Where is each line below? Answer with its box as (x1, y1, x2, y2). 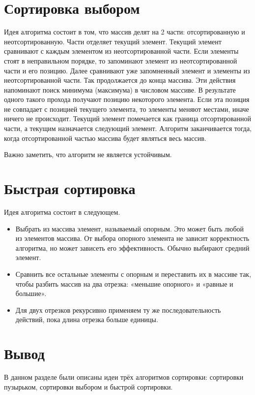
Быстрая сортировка (4, 178, 136, 198)
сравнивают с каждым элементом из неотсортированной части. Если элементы (4, 46, 239, 56)
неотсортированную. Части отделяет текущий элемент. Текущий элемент (4, 36, 222, 46)
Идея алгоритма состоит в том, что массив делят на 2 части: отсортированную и (4, 27, 245, 37)
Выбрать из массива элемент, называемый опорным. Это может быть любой (15, 223, 244, 233)
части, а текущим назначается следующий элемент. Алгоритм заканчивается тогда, (4, 123, 252, 133)
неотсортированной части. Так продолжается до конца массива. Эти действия (4, 75, 236, 85)
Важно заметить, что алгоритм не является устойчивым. (4, 149, 172, 160)
